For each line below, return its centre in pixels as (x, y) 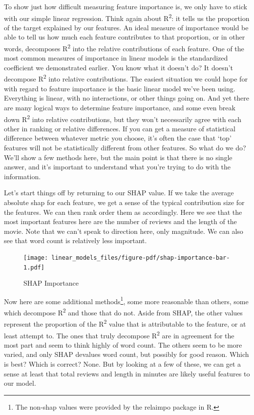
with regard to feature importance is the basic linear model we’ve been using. (120, 88)
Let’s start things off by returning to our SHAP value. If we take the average (119, 193)
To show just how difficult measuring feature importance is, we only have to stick (126, 6)
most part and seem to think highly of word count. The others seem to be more (123, 344)
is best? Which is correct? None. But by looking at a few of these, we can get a (123, 363)
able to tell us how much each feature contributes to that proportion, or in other (125, 37)
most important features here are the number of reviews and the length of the (120, 221)
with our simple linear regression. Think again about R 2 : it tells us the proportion (127, 17)
